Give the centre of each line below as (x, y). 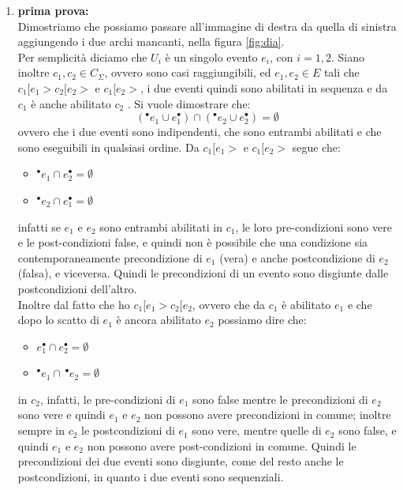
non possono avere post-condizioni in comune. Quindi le (222, 445)
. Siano (347, 57)
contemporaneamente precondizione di (110, 257)
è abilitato (306, 304)
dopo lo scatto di (58, 320)
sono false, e (368, 430)
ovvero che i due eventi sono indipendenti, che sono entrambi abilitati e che (200, 132)
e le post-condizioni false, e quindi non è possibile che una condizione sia (193, 242)
